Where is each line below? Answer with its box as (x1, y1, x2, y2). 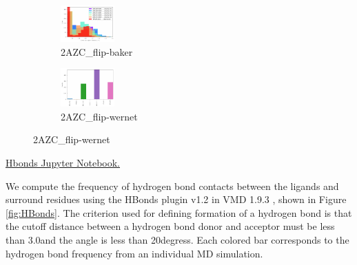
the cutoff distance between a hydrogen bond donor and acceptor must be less (6, 219, 335, 233)
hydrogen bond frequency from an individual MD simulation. (6, 246, 263, 260)
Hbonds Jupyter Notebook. (6, 155, 121, 169)
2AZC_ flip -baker (61, 44, 133, 59)
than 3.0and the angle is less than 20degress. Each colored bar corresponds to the (6, 232, 349, 246)
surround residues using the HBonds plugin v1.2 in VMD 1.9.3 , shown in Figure (6, 192, 347, 206)
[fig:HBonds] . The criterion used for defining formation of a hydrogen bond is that (6, 205, 352, 220)
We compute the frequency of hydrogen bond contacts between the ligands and (6, 178, 339, 193)
